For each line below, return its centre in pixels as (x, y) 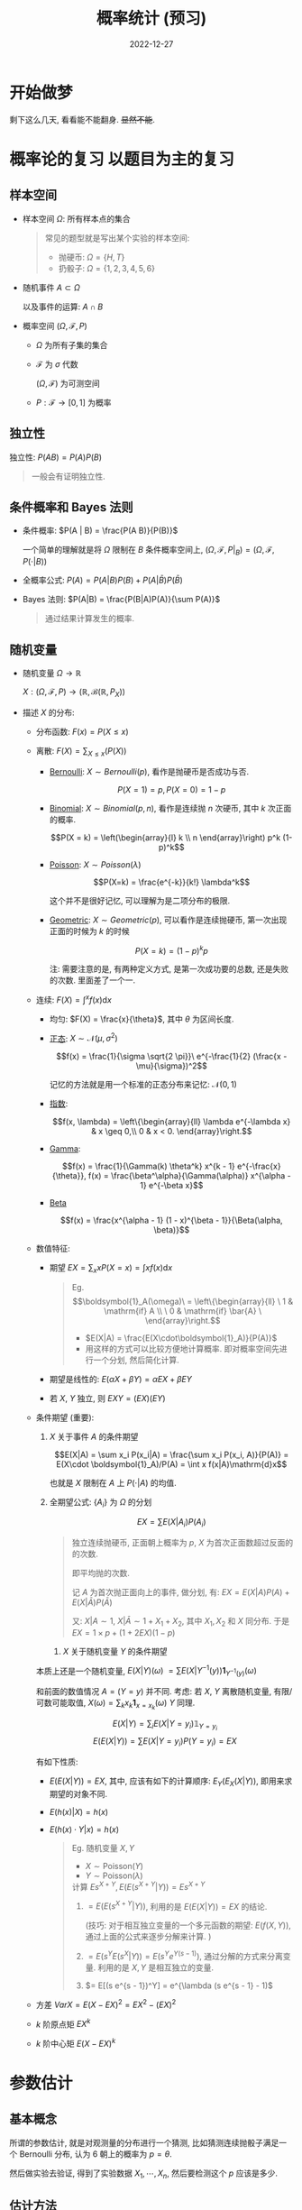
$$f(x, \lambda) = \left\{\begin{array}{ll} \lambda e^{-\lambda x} (172, 1122)
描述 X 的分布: (48, 712)
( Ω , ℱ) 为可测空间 (68, 383)
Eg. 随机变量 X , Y (103, 1848)
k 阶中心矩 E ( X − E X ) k (76, 2043)
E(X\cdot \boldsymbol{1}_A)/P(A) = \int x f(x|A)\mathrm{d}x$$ (172, 1464)
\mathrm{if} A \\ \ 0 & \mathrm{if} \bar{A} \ (183, 1311)
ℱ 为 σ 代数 (57, 364)
